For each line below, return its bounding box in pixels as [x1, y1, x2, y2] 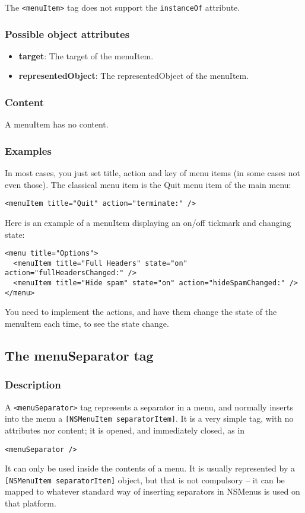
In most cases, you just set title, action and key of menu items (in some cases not [5, 167, 300, 179]
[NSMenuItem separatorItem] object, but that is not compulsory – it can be [5, 473, 285, 486]
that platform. [5, 497, 56, 509]
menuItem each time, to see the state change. [5, 317, 169, 329]
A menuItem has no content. [5, 118, 109, 130]
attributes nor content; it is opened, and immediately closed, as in [5, 423, 245, 436]
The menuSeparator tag [5, 346, 154, 364]
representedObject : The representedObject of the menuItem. [18, 69, 249, 82]
